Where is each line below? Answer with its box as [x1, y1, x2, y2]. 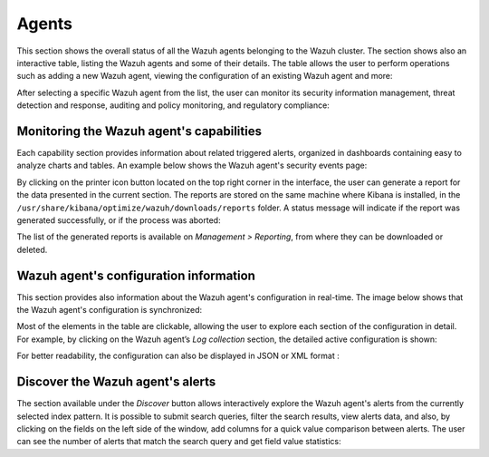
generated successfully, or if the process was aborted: [16, 214, 221, 226]
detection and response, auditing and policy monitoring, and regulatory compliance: [16, 100, 330, 111]
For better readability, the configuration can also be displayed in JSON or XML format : [16, 350, 340, 362]
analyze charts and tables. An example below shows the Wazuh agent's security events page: [16, 160, 368, 171]
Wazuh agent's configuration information [16, 267, 255, 283]
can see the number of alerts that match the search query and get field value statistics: [16, 436, 341, 447]
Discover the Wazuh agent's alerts [16, 374, 216, 390]
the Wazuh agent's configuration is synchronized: [16, 305, 203, 316]
